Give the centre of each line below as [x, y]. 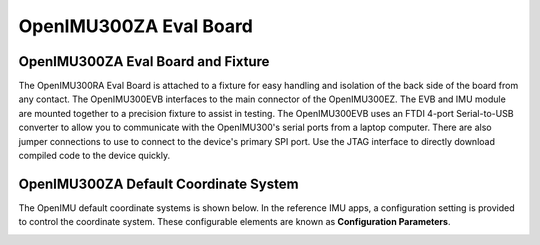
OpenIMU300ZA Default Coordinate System [158, 183]
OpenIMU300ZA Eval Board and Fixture [144, 61]
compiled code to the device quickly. [94, 156]
